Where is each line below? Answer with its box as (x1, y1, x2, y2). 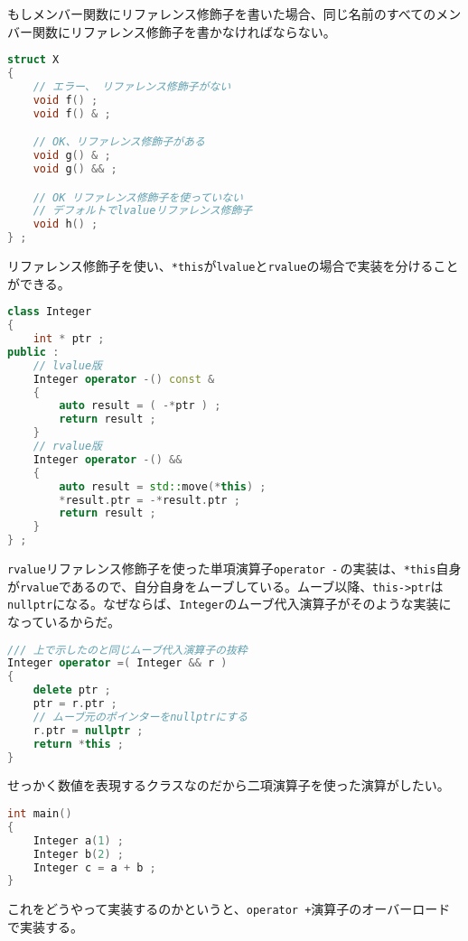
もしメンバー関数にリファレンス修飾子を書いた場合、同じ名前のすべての (7, 5, 436, 23)
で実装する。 (7, 917, 83, 936)
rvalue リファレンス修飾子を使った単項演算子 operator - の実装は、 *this (7, 559, 436, 577)
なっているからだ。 (7, 611, 120, 630)
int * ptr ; (33, 332, 105, 345)
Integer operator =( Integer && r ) (7, 657, 228, 670)
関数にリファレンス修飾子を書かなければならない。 (32, 22, 336, 41)
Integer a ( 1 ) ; (33, 834, 124, 847)
